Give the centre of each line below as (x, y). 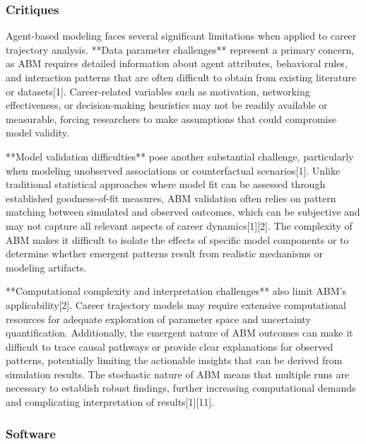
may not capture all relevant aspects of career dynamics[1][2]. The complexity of (179, 225)
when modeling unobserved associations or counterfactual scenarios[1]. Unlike (173, 170)
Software (31, 433)
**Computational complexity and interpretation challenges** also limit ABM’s (176, 291)
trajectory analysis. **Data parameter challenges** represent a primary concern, (180, 49)
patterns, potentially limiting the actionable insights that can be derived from (174, 360)
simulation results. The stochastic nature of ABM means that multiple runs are (178, 374)
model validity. (37, 133)
